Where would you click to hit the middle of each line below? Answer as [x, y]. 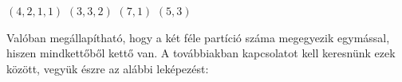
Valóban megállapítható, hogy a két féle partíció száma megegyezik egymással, [198, 37]
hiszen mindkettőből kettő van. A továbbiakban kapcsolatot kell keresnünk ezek [201, 53]
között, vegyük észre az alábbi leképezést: [108, 68]
